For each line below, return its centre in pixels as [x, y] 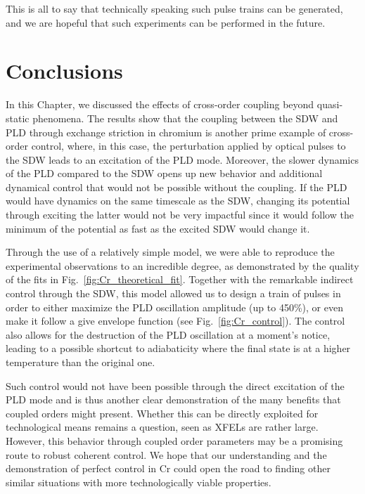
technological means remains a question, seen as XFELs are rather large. [162, 427]
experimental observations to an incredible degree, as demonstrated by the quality [182, 265]
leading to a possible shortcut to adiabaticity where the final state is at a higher [178, 348]
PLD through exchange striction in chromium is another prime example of [166, 132]
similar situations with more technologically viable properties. [139, 482]
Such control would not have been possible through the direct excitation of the [175, 385]
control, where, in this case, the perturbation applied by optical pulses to [188, 146]
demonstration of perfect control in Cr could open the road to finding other [168, 468]
